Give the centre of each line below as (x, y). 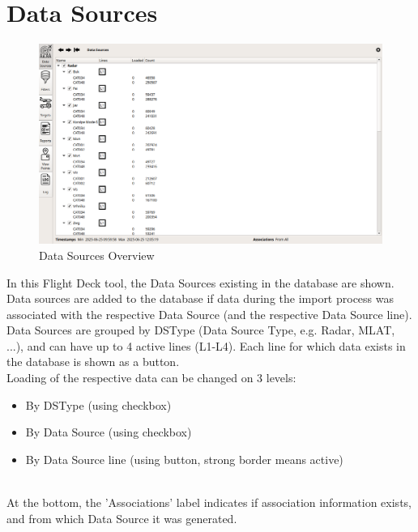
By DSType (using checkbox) (98, 404)
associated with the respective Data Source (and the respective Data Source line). (209, 314)
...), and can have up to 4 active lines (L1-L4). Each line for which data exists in (206, 345)
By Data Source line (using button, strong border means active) (184, 459)
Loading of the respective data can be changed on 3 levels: (151, 378)
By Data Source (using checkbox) (109, 432)
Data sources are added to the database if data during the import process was (200, 298)
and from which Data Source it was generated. (122, 518)
